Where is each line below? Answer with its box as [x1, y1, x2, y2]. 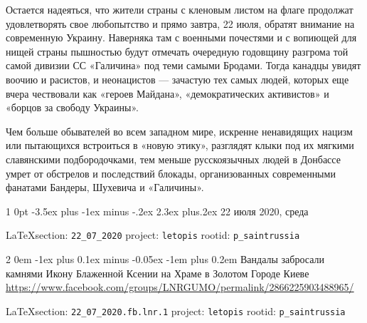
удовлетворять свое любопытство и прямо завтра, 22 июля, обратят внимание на [6, 16, 355, 31]
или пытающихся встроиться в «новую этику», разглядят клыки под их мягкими [6, 138, 354, 153]
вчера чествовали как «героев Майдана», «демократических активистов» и [6, 86, 329, 101]
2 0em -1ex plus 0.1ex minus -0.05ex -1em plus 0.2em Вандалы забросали [6, 251, 324, 266]
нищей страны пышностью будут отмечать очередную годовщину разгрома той [6, 43, 349, 58]
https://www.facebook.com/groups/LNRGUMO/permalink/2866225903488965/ [6, 280, 354, 294]
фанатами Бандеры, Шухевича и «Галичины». [6, 180, 204, 195]
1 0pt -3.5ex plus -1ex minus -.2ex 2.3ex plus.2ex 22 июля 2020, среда [6, 203, 309, 218]
